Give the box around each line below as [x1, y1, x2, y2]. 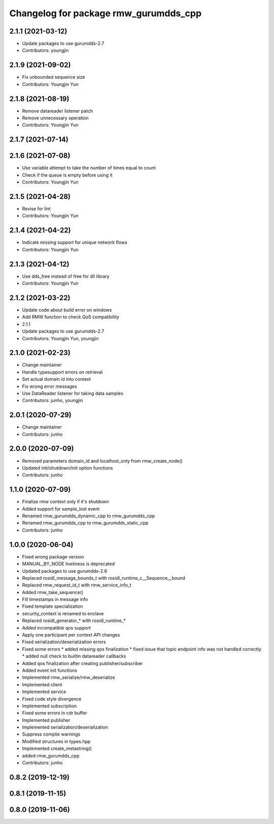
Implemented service [22, 688, 66, 695]
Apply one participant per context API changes [22, 632, 120, 638]
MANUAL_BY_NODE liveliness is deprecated [22, 561, 115, 567]
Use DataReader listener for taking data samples [22, 390, 124, 396]
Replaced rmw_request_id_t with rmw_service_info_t [22, 582, 131, 588]
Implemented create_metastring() [22, 745, 92, 751]
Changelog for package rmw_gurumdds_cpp [9, 8, 202, 19]
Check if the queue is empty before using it [22, 172, 113, 178]
